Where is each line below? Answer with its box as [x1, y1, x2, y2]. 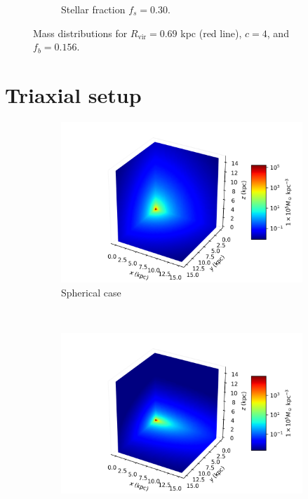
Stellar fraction [61, 2, 126, 16]
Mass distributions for [33, 25, 128, 40]
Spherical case [61, 285, 121, 299]
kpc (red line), [180, 25, 242, 40]
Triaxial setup [5, 80, 142, 109]
